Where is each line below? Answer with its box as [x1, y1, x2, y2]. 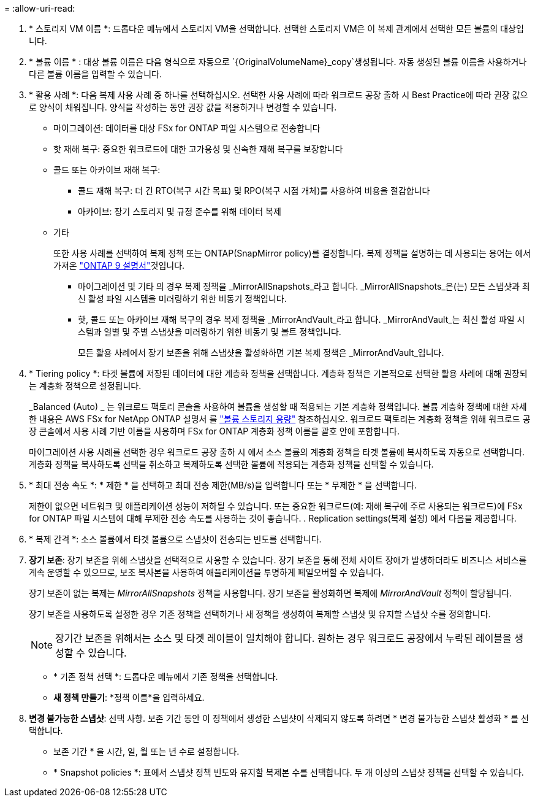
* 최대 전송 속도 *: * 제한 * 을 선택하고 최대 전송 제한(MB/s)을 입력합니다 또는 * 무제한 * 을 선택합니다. [29, 480, 417, 490]
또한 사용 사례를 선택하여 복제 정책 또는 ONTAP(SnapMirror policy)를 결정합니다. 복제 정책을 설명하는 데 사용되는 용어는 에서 [53, 248, 531, 258]
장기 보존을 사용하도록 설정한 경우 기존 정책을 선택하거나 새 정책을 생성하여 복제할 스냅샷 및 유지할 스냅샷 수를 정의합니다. [29, 609, 491, 619]
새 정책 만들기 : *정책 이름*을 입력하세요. [53, 692, 205, 703]
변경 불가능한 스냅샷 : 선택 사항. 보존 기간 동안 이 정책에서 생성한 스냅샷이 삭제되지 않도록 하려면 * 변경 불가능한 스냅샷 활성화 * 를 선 [29, 713, 529, 723]
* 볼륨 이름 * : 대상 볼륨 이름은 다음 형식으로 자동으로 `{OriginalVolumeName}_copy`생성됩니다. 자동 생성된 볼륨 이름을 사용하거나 [29, 56, 527, 67]
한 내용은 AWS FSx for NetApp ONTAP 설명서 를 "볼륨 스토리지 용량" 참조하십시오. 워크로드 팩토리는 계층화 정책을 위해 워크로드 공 [29, 414, 531, 424]
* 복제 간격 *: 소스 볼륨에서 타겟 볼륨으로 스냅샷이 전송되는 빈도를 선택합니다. [29, 534, 322, 544]
